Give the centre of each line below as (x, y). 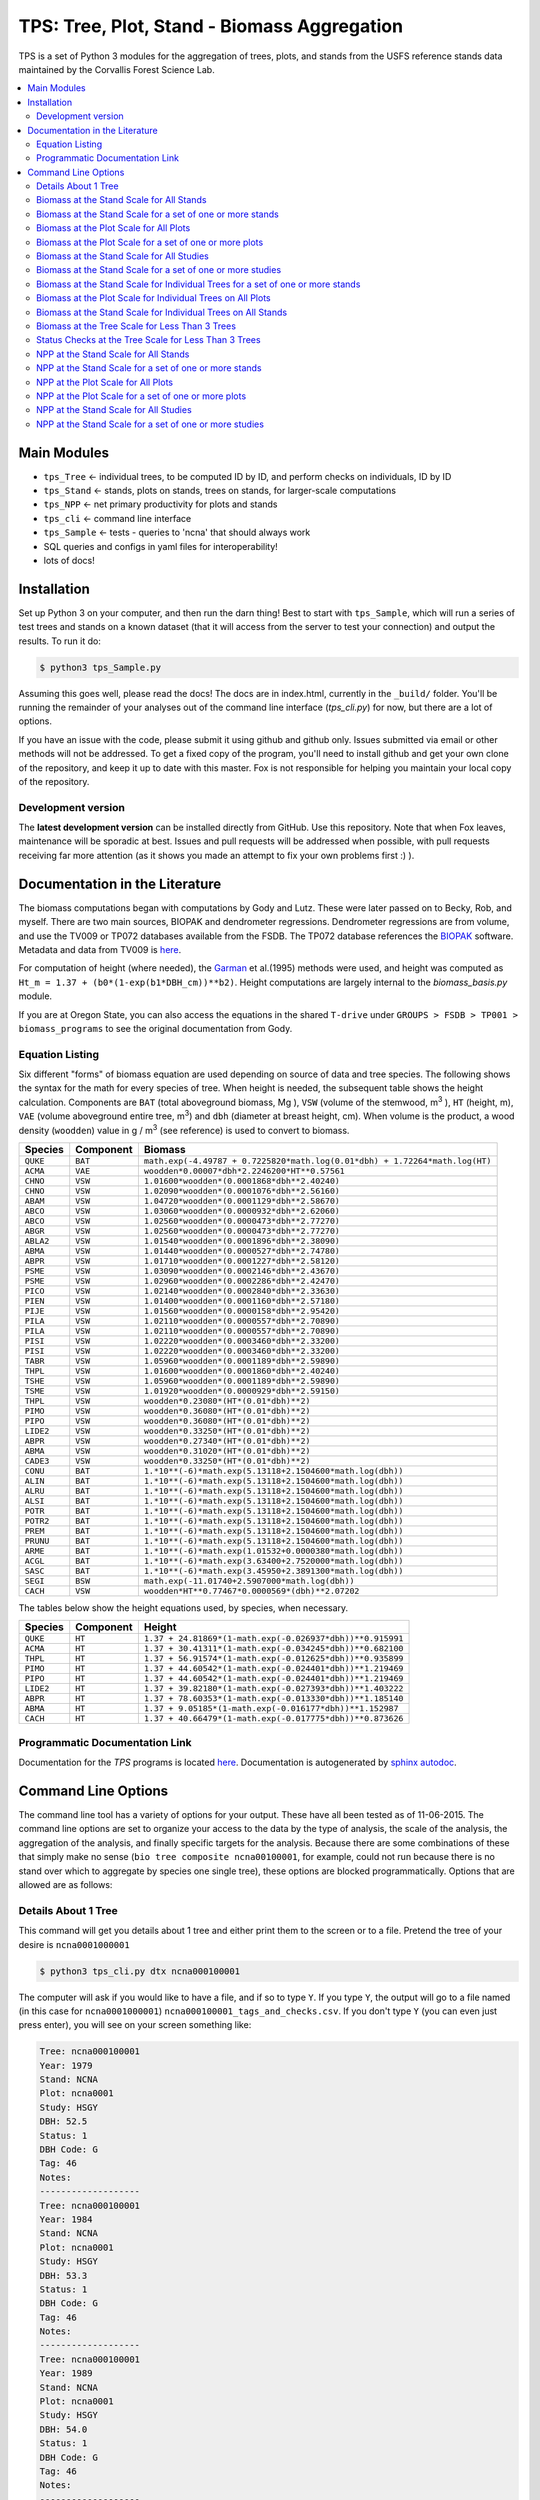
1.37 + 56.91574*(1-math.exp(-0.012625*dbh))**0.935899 (273, 1658)
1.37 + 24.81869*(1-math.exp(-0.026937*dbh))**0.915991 (273, 1638)
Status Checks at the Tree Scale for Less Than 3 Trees (148, 340)
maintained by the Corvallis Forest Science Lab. (116, 69)
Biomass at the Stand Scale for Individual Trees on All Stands (162, 312)
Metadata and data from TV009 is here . (100, 949)
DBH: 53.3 (63, 2275)
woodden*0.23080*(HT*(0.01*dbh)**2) (227, 1401)
